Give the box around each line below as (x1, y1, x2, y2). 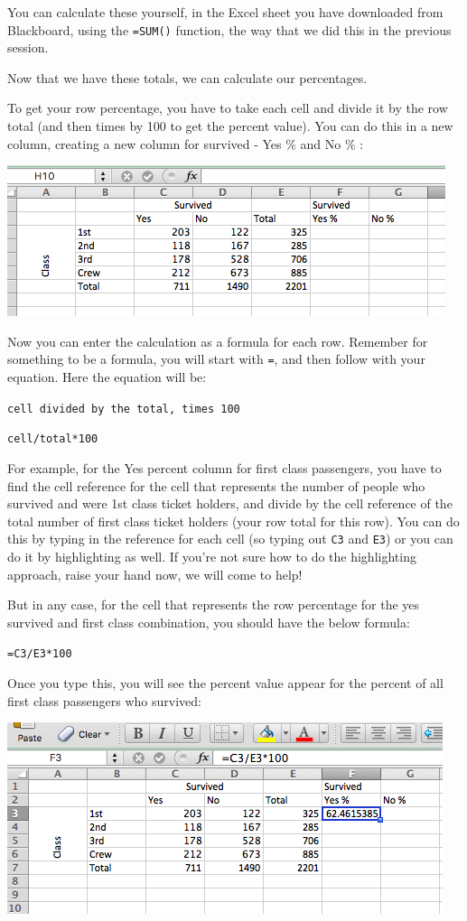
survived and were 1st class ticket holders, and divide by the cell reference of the (7, 494, 453, 513)
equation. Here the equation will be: (7, 367, 207, 386)
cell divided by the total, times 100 (7, 402, 240, 415)
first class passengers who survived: (7, 691, 201, 710)
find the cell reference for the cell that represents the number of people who (7, 476, 425, 495)
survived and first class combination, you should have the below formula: (7, 612, 410, 631)
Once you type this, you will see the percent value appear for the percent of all (7, 674, 444, 693)
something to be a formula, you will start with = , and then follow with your (7, 349, 425, 368)
